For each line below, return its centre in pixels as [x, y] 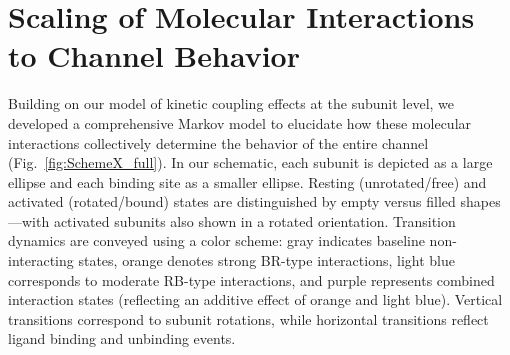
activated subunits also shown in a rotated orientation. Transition [254, 220]
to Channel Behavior [154, 55]
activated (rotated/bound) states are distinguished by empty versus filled [232, 201]
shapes [480, 201]
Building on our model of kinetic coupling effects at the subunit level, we [231, 103]
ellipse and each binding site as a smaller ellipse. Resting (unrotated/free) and [247, 181]
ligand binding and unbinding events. [122, 338]
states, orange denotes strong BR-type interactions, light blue [266, 260]
